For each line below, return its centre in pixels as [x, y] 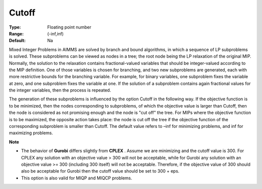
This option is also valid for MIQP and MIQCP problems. [77, 178]
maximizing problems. [31, 133]
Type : [15, 27]
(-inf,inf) [56, 33]
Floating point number [69, 27]
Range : [16, 33]
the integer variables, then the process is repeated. [60, 90]
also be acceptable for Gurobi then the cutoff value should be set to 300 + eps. [100, 171]
